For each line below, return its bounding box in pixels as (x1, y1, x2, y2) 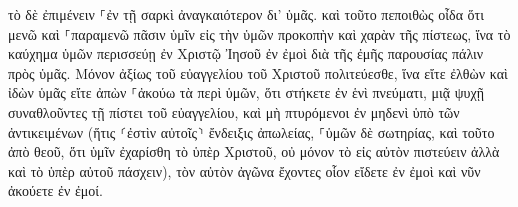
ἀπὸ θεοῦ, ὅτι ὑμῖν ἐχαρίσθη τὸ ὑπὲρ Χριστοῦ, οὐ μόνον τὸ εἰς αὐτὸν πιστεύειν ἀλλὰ (8, 141, 500, 162)
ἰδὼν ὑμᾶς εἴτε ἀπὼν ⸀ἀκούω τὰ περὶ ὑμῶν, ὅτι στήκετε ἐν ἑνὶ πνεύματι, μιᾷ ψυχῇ (8, 82, 485, 103)
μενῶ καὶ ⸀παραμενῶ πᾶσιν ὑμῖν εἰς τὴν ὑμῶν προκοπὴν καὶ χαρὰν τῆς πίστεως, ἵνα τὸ (8, 23, 511, 44)
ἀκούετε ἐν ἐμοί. (8, 180, 103, 201)
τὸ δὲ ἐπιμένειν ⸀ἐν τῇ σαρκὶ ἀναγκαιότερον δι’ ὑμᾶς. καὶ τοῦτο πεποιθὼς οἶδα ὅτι (8, 4, 485, 24)
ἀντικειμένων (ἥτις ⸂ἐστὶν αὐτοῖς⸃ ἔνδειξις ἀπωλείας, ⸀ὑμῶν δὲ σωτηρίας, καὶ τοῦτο (8, 121, 495, 142)
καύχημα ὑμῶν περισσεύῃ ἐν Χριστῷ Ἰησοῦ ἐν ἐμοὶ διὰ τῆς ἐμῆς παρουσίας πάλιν (8, 43, 484, 64)
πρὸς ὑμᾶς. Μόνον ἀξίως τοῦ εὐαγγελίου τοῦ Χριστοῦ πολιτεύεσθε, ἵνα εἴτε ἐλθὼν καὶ (8, 62, 508, 83)
